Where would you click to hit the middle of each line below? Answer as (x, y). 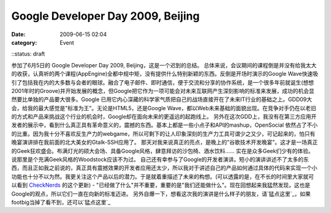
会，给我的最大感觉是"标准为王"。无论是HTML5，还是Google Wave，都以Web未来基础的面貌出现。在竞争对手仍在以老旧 (164, 108)
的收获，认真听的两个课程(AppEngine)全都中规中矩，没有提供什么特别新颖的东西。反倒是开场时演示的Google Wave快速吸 (165, 74)
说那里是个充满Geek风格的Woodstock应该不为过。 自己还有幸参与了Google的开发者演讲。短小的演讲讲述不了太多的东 (160, 160)
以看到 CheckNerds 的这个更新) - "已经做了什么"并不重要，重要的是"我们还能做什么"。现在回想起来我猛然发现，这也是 (161, 185)
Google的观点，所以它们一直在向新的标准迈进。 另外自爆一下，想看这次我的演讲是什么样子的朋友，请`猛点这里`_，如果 (161, 193)
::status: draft (28, 54)
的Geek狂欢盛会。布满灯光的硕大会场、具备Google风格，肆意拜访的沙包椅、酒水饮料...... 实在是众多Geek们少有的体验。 (162, 151)
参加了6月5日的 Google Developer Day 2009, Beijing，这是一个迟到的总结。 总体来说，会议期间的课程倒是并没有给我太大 (164, 65)
